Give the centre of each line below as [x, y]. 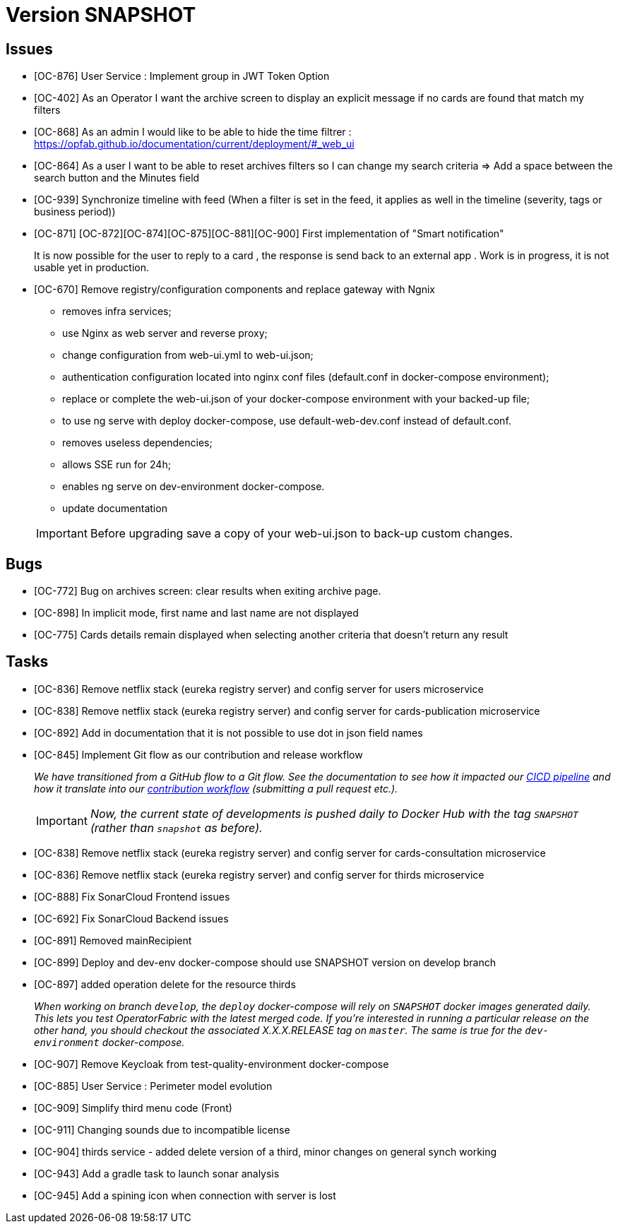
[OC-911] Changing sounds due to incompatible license [162, 1129]
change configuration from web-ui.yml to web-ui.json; [188, 355]
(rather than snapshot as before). [176, 827]
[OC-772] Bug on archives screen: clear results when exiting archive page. [208, 591]
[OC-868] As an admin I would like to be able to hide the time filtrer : [193, 132]
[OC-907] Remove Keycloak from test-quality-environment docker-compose [212, 1064]
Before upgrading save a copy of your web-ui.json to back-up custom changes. [302, 534]
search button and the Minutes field [117, 178]
